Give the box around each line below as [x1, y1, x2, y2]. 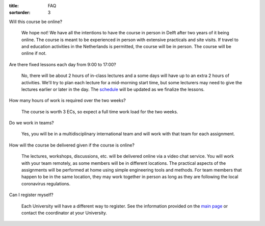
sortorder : [9, 10, 30, 16]
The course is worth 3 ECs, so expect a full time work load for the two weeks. [21, 108, 179, 115]
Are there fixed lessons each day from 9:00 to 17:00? [9, 61, 116, 67]
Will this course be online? [9, 19, 62, 25]
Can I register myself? [9, 192, 53, 198]
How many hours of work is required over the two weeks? [9, 98, 126, 103]
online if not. [21, 50, 47, 56]
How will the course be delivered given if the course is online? [9, 142, 135, 148]
